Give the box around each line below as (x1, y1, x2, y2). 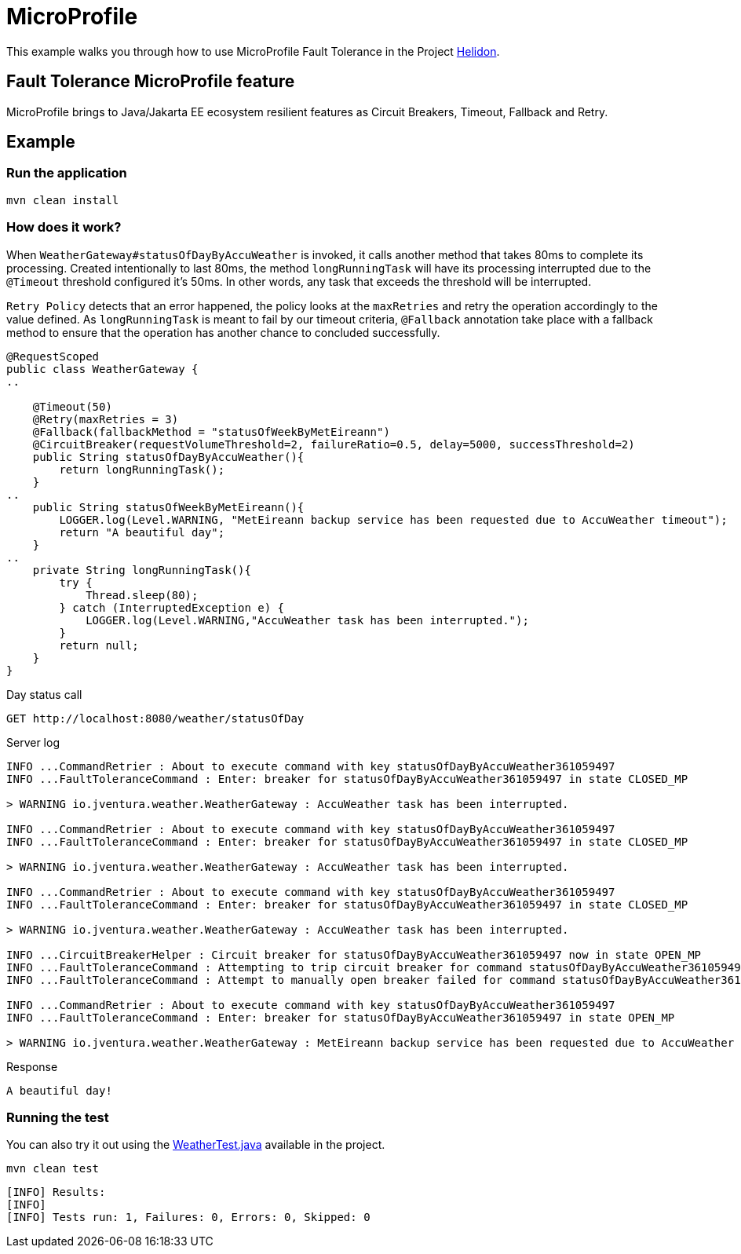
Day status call (6, 687, 82, 701)
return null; (59, 638, 139, 652)
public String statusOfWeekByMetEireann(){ (32, 500, 305, 514)
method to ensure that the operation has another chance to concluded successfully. (6, 325, 440, 339)
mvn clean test (6, 1162, 100, 1175)
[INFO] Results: (6, 1186, 106, 1199)
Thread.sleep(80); (86, 588, 199, 601)
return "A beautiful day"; (59, 525, 225, 539)
